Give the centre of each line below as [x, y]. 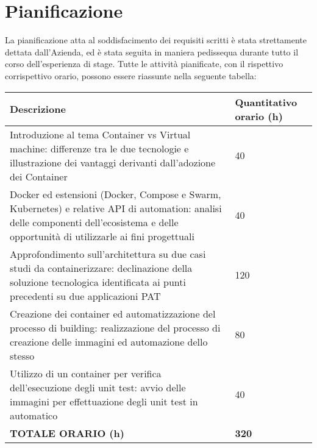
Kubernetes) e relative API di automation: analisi [116, 208]
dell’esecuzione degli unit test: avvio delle [98, 387]
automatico [34, 415]
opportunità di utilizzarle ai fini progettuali [102, 236]
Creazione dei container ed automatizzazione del [113, 313]
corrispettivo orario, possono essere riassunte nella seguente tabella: [131, 75]
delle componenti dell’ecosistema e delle [94, 222]
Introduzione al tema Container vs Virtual [100, 134]
